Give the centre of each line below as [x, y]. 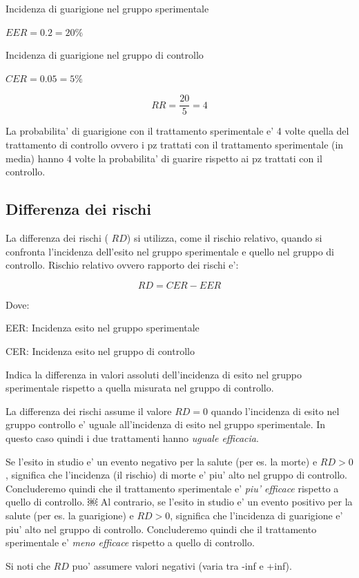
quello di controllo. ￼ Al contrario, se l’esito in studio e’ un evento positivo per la [179, 502]
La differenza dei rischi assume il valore [89, 411]
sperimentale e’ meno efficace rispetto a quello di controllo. [130, 542]
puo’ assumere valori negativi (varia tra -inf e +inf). [182, 565]
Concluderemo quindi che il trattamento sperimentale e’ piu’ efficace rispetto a [172, 488]
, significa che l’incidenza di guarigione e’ [256, 515]
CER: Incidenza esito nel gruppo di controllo [100, 350]
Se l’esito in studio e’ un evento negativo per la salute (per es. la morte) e [162, 461]
